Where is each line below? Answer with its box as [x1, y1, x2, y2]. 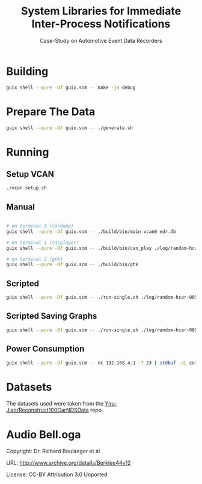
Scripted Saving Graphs [6, 311, 97, 321]
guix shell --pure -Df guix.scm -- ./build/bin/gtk [6, 261, 138, 268]
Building [6, 65, 49, 78]
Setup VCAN [6, 169, 54, 179]
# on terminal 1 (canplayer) [6, 240, 79, 246]
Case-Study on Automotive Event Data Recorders [40, 37, 162, 44]
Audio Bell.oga [6, 427, 81, 441]
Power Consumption [6, 344, 85, 354]
